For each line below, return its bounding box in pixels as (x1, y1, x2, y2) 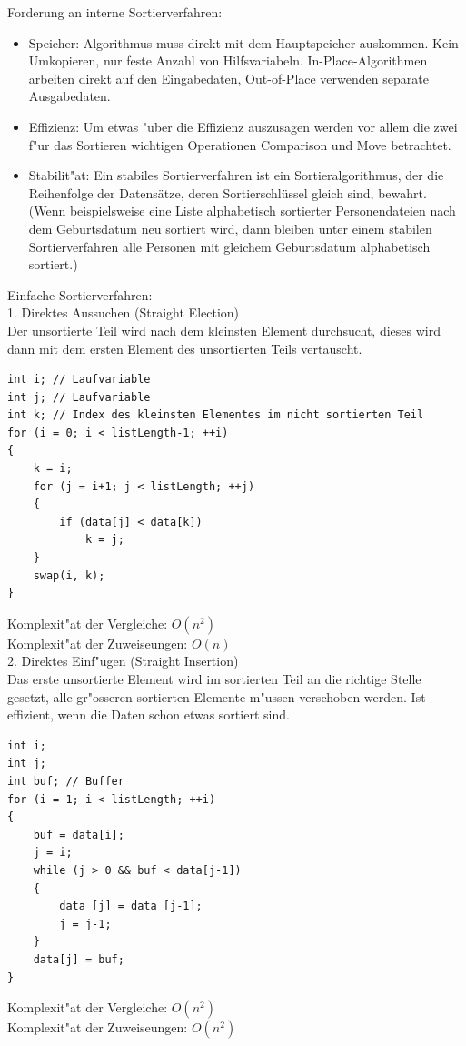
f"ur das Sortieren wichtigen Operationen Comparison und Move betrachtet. (28, 135, 451, 154)
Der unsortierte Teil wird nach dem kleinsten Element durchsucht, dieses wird (7, 320, 441, 339)
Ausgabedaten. (28, 86, 111, 106)
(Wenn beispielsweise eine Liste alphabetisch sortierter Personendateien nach (28, 201, 456, 220)
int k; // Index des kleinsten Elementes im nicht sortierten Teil (7, 408, 424, 422)
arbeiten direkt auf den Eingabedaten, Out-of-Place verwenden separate (28, 68, 429, 87)
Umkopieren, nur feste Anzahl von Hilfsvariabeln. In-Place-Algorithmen (28, 51, 428, 70)
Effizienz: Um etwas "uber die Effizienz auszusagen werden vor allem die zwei (28, 116, 458, 136)
